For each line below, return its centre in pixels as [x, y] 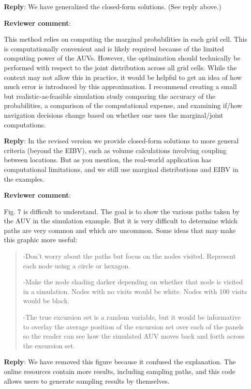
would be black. [46, 301]
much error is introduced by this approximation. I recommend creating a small [120, 86]
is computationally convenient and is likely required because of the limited [114, 48]
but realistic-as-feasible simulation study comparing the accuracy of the [110, 96]
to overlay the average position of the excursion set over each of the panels [133, 326]
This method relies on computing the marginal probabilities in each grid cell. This [125, 39]
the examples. [24, 179]
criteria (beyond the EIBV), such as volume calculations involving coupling [115, 150]
